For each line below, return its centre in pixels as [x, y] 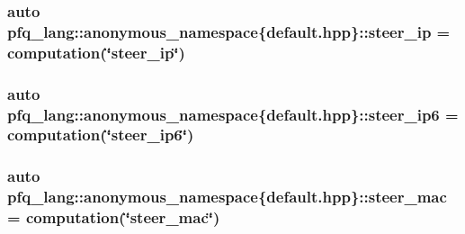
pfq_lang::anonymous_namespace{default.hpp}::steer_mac [227, 197]
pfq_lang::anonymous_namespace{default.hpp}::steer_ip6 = [233, 114]
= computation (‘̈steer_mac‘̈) [114, 217]
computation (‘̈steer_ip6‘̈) [101, 135]
